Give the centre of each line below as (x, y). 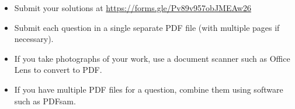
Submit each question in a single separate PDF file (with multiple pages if (147, 27)
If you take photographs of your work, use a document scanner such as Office (152, 58)
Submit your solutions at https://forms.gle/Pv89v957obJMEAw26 (133, 8)
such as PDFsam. (45, 101)
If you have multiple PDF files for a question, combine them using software (149, 89)
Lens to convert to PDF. (58, 70)
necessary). (34, 39)
